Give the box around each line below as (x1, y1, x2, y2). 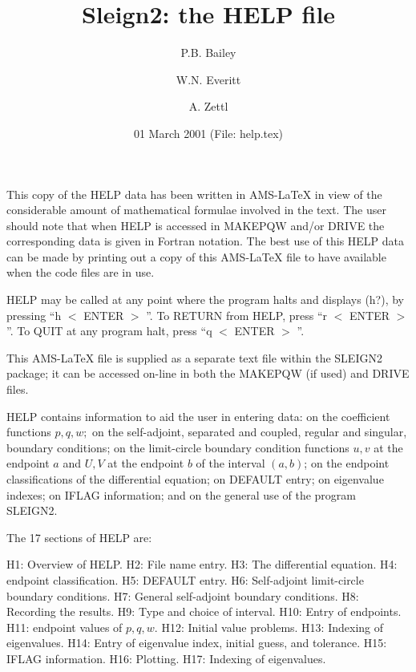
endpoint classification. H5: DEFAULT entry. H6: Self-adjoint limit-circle (6, 571, 364, 588)
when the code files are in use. (6, 264, 155, 281)
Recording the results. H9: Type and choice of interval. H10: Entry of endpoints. (6, 603, 402, 620)
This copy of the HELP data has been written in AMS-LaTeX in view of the (6, 185, 382, 202)
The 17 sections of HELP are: (6, 528, 152, 545)
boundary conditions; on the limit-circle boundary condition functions (6, 439, 349, 455)
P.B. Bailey (180, 44, 236, 61)
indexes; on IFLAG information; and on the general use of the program (6, 486, 356, 503)
